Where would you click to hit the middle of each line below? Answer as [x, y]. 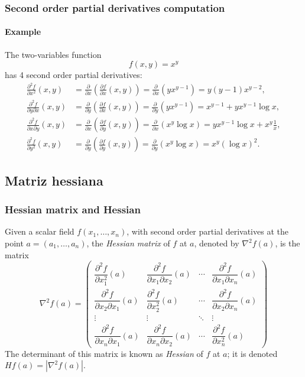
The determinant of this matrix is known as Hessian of [104, 353]
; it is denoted [252, 353]
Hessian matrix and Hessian [73, 209]
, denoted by [217, 243]
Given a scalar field [40, 231]
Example [23, 32]
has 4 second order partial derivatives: [74, 75]
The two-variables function [53, 54]
